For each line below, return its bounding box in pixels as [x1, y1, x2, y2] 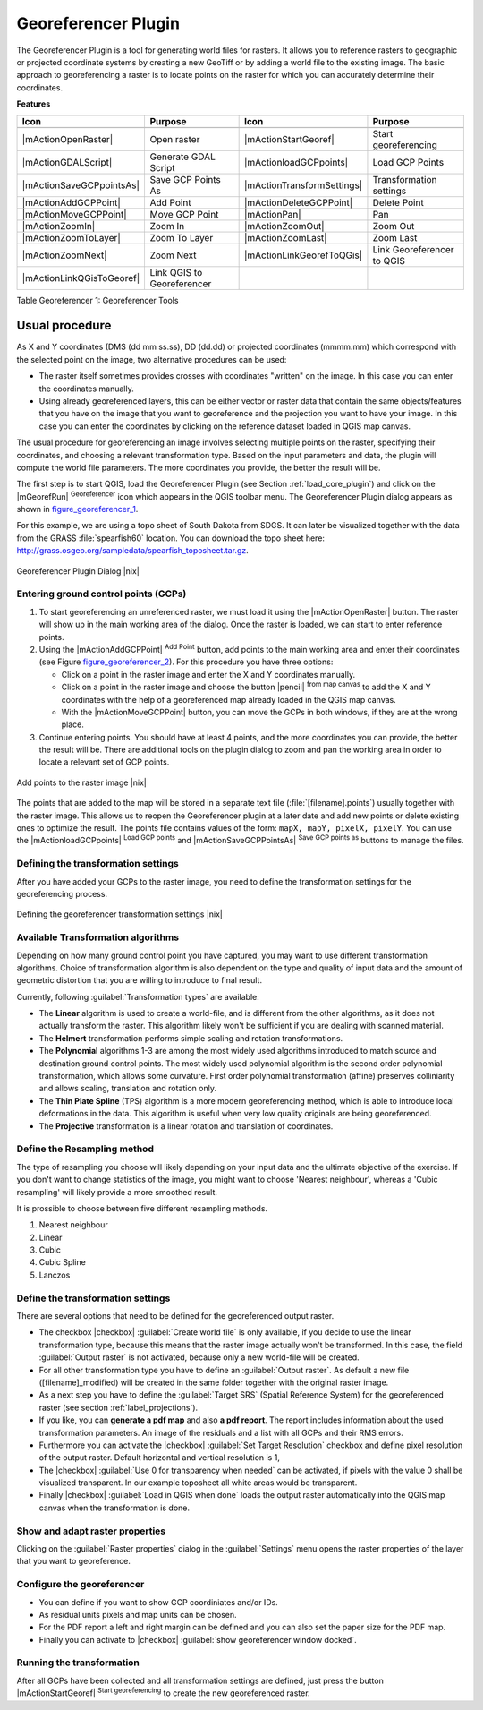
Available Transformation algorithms [16, 931, 179, 944]
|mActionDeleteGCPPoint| [243, 196, 353, 209]
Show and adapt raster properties [16, 1525, 166, 1537]
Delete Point [372, 196, 424, 209]
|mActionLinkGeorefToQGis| [243, 249, 363, 261]
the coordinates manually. [38, 383, 134, 394]
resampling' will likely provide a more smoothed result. [16, 1186, 218, 1197]
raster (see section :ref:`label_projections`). [38, 1402, 199, 1413]
